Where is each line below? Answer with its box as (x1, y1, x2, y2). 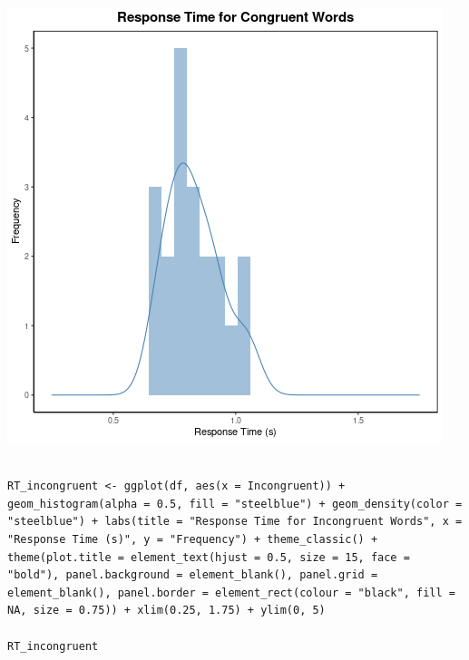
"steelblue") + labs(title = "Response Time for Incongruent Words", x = (7, 515, 463, 529)
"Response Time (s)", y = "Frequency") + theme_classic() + (7, 532, 378, 546)
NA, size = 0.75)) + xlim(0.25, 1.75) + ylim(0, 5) (7, 604, 326, 617)
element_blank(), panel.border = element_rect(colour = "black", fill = (7, 586, 455, 599)
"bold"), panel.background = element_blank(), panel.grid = (7, 568, 378, 582)
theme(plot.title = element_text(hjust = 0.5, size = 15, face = (7, 550, 410, 564)
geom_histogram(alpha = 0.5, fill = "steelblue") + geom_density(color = (7, 497, 463, 510)
